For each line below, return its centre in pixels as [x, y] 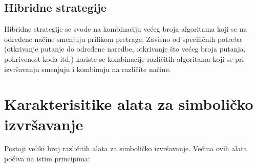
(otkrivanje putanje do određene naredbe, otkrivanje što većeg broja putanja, [125, 49]
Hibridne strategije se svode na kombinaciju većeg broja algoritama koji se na [126, 29]
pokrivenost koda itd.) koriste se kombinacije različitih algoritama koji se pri [124, 58]
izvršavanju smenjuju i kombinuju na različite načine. [88, 69]
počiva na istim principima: [47, 159]
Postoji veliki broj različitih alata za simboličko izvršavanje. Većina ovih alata [126, 148]
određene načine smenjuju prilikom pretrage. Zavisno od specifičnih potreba [123, 39]
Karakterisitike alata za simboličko [129, 104]
